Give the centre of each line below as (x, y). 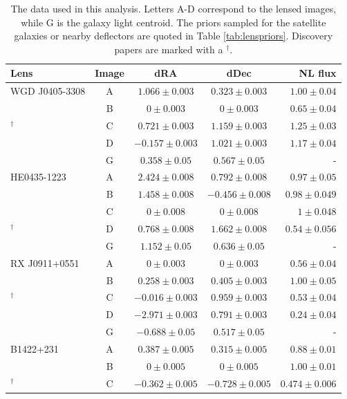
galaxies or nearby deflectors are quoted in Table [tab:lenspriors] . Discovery (173, 36)
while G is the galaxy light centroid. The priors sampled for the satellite (173, 22)
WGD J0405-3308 (48, 91)
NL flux (318, 73)
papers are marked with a (169, 49)
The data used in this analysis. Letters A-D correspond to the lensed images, (173, 8)
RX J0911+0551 (45, 262)
